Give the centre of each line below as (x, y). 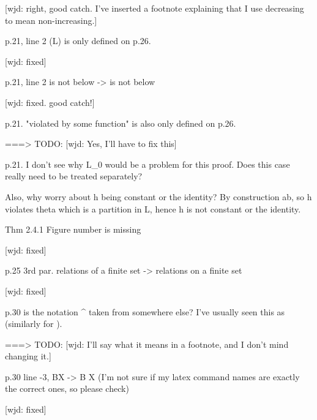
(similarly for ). (34, 324)
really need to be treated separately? (74, 176)
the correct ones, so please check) (67, 388)
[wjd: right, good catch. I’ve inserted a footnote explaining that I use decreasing (155, 8)
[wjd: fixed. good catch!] (50, 102)
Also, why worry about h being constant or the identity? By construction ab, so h (158, 196)
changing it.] (28, 356)
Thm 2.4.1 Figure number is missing (73, 229)
